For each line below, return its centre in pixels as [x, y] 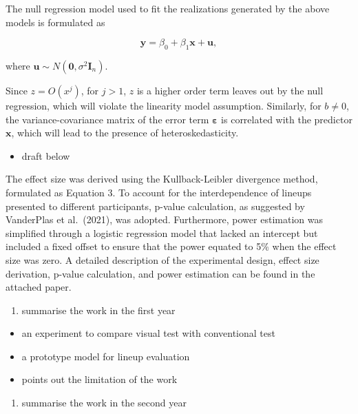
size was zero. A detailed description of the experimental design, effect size [162, 259]
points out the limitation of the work [99, 379]
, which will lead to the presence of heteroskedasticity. [125, 133]
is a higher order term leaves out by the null [230, 90]
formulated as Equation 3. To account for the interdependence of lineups [159, 192]
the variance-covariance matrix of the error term [107, 119]
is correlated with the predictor [287, 119]
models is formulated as [55, 22]
